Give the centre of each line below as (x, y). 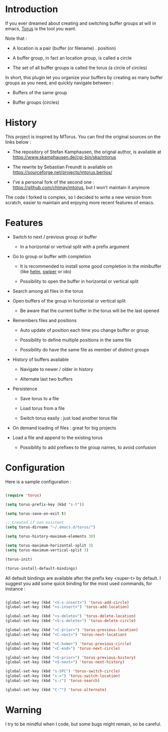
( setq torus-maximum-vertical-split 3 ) (47, 550)
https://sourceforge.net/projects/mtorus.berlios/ (62, 172)
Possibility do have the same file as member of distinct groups (85, 349)
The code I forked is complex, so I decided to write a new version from (78, 197)
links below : (18, 142)
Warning (23, 710)
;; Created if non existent (35, 523)
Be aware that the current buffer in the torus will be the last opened (90, 311)
